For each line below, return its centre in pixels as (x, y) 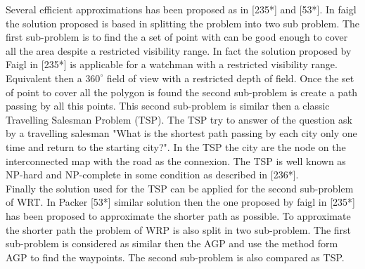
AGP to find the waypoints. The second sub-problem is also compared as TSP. (175, 257)
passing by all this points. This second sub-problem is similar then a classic (168, 106)
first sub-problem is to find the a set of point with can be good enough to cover (177, 37)
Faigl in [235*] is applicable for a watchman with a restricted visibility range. (172, 64)
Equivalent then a (44, 78)
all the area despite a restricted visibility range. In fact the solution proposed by (179, 50)
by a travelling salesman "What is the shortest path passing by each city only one (181, 133)
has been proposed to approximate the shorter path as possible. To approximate (178, 215)
